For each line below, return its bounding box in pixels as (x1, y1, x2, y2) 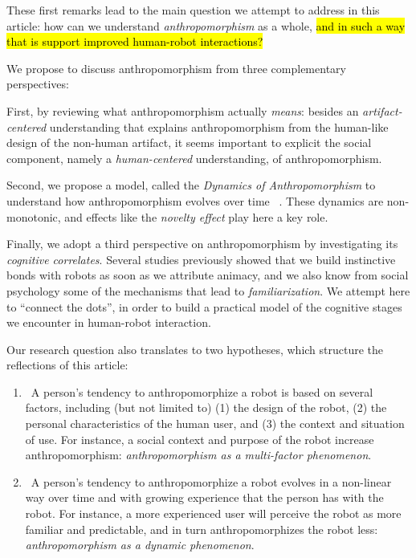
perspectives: (6, 75, 69, 92)
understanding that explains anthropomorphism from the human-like (49, 118, 389, 135)
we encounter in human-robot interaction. (6, 314, 211, 331)
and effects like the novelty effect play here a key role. (64, 208, 328, 225)
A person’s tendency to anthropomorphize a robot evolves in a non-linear (31, 473, 392, 490)
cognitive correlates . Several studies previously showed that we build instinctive (6, 250, 396, 267)
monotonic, (6, 208, 61, 225)
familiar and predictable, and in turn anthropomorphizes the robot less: (25, 520, 378, 537)
